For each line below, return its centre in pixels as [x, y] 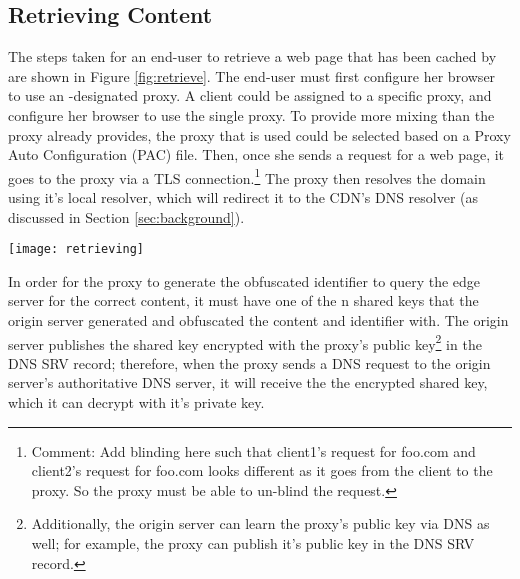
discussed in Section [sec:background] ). [126, 216]
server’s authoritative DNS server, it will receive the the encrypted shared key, [248, 382]
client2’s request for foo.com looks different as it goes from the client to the [262, 470]
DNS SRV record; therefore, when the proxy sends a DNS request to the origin [249, 362]
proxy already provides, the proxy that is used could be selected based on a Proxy [259, 134]
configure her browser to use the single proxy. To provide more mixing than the [251, 114]
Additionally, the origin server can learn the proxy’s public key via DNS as [260, 523]
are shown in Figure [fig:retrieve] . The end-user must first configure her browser [252, 75]
